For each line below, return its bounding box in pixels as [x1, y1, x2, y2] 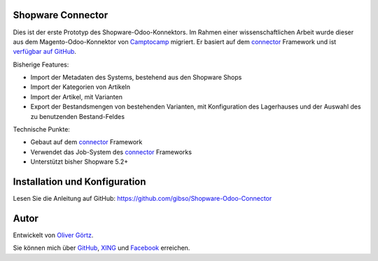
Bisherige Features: [13, 60, 69, 69]
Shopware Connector [13, 9, 108, 21]
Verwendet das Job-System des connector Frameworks [30, 148, 192, 156]
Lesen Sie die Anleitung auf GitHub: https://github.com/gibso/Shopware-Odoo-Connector [13, 195, 272, 203]
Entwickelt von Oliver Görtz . [13, 231, 94, 239]
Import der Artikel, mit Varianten [30, 92, 122, 101]
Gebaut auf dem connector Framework [30, 138, 143, 146]
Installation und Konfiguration [13, 176, 146, 188]
